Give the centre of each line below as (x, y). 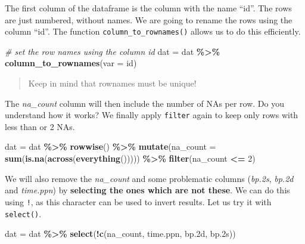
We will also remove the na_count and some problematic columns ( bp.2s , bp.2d (149, 178)
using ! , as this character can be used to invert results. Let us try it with (138, 201)
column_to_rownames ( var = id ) (71, 63)
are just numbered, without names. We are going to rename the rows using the (149, 19)
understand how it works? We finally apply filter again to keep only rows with (152, 115)
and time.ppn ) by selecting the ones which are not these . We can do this (147, 190)
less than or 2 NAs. (40, 126)
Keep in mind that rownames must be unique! (112, 83)
